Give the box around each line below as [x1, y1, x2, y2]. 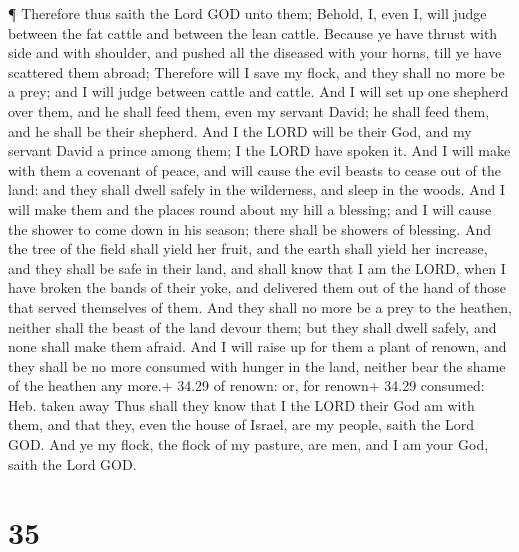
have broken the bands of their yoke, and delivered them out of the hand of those [8, 277, 507, 298]
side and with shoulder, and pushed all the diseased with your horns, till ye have [8, 42, 502, 63]
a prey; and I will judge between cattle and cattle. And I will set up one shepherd [8, 81, 509, 102]
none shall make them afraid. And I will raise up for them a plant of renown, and [8, 336, 507, 357]
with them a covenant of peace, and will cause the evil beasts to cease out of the [8, 159, 501, 180]
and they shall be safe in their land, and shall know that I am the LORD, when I [8, 257, 506, 278]
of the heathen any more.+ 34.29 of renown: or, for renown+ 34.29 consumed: [8, 375, 485, 396]
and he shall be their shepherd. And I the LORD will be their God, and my [8, 120, 472, 141]
